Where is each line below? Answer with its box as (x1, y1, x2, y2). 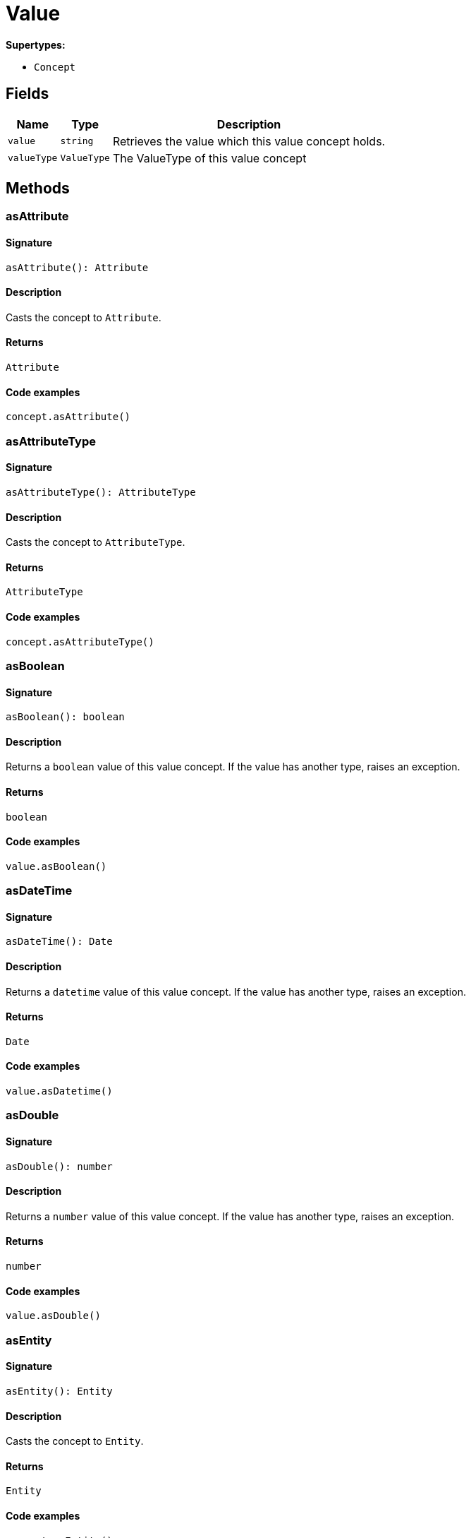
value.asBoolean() (6, 860, 107, 872)
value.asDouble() (6, 1310, 101, 1322)
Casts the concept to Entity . (6, 1435, 144, 1448)
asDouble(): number (6, 1160, 113, 1172)
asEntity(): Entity (6, 1385, 113, 1397)
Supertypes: (6, 38, 66, 51)
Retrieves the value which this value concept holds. (112, 133, 386, 148)
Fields (6, 85, 49, 103)
